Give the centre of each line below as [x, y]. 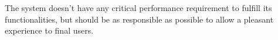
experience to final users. [49, 30]
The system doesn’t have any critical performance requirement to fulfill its [138, 8]
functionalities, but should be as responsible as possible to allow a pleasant [139, 19]
